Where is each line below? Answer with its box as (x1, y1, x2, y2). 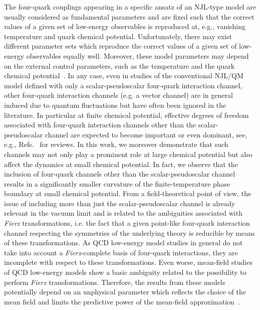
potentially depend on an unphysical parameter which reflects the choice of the (4, 286, 246, 297)
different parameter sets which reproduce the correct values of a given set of (4, 41, 237, 51)
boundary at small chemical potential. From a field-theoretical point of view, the (4, 188, 251, 199)
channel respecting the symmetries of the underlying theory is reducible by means (4, 227, 255, 238)
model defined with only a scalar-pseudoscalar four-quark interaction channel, (4, 80, 242, 90)
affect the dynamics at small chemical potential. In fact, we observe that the (4, 159, 238, 169)
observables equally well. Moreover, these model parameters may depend (26, 50, 249, 61)
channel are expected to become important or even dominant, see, (45, 129, 247, 139)
